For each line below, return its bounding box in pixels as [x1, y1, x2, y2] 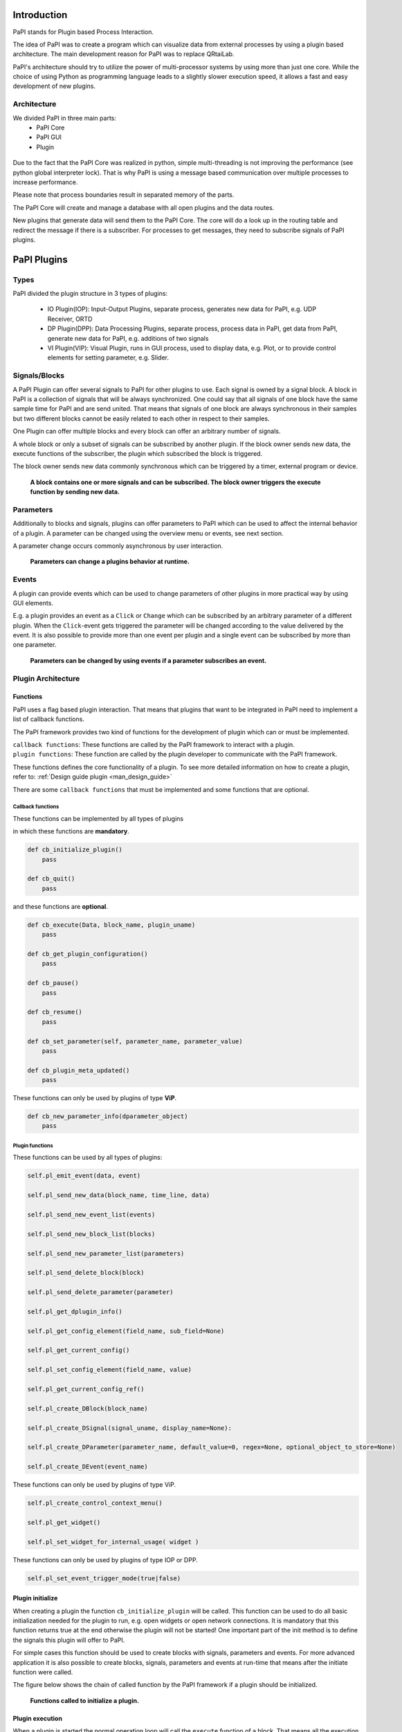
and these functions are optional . [12, 902, 109, 910]
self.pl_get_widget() [27, 1518, 101, 1526]
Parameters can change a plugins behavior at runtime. [30, 558, 190, 566]
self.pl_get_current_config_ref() [27, 1385, 145, 1393]
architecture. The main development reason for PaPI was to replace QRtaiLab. [12, 50, 235, 58]
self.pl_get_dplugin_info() [27, 1307, 122, 1316]
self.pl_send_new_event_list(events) [27, 1210, 156, 1219]
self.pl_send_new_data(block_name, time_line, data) [27, 1192, 210, 1199]
